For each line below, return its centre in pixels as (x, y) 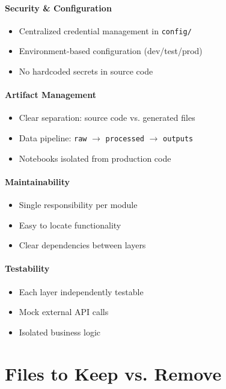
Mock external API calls (64, 312)
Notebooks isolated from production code (95, 158)
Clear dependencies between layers (82, 245)
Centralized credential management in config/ (105, 30)
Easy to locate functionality (70, 225)
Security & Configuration (58, 8)
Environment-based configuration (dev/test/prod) (111, 51)
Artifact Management (50, 95)
